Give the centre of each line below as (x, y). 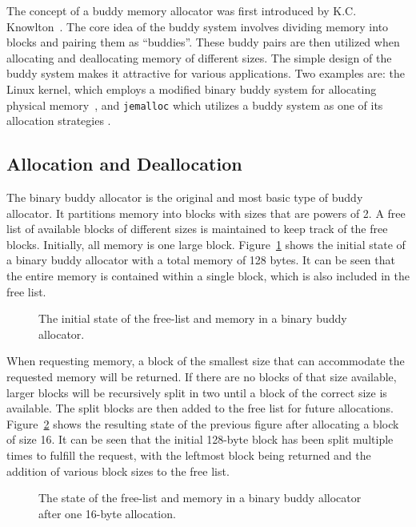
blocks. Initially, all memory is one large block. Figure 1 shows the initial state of (206, 244)
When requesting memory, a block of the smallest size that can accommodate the (206, 361)
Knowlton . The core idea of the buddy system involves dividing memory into (198, 26)
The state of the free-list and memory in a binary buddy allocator (200, 498)
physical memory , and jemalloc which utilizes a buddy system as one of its (195, 105)
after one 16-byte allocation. (107, 513)
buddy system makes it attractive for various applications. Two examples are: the (206, 73)
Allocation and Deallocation (124, 164)
